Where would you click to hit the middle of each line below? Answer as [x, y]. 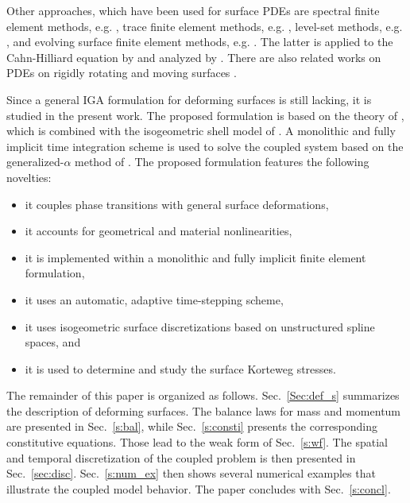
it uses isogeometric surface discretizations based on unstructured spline [200, 326]
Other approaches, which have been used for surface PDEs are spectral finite [193, 10]
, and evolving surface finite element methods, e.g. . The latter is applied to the [200, 42]
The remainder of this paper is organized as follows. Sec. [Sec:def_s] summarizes [203, 395]
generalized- [35, 162]
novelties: [29, 177]
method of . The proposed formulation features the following [222, 162]
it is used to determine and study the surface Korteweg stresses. [180, 368]
